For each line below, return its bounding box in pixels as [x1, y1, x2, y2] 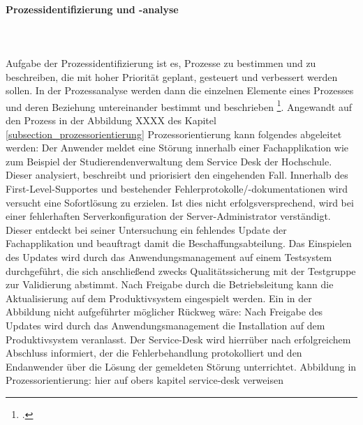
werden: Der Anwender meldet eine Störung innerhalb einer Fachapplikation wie [6, 140, 349, 155]
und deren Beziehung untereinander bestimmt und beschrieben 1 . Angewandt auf [6, 97, 352, 114]
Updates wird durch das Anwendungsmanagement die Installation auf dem [6, 318, 325, 332]
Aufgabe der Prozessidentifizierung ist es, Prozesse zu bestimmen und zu [6, 55, 316, 70]
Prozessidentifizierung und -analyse [6, 1, 179, 16]
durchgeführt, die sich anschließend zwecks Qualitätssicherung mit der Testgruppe [6, 263, 356, 278]
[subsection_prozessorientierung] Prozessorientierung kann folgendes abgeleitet [6, 126, 342, 141]
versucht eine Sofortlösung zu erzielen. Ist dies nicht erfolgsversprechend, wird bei [6, 195, 354, 209]
